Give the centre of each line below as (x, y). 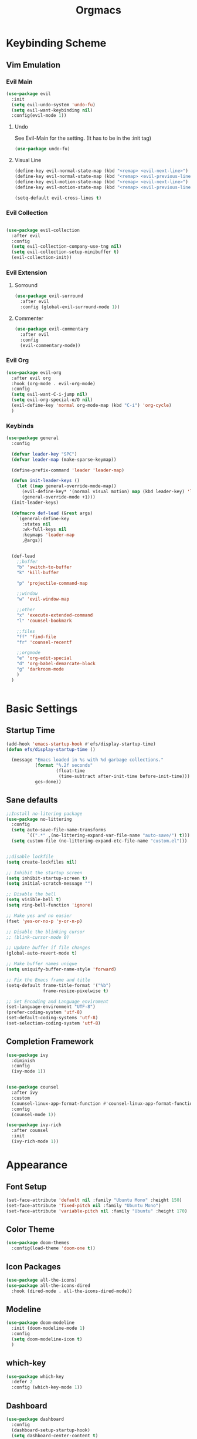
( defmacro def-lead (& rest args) (52, 513)
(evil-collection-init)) (42, 258)
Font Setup (26, 1187)
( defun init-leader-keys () (46, 481)
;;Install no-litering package (44, 814)
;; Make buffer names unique (42, 964)
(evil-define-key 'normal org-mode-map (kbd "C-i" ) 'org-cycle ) (91, 406)
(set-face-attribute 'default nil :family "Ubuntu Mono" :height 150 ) (94, 1200)
